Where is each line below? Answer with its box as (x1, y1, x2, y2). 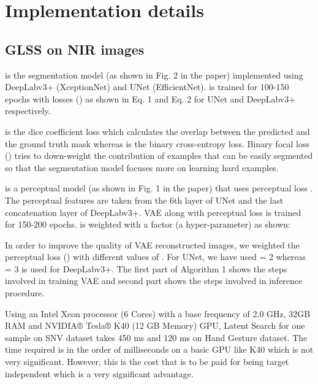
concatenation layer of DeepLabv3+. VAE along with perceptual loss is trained (5, 205, 301, 218)
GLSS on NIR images (5, 39, 145, 58)
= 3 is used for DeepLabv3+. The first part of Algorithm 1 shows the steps (5, 262, 287, 275)
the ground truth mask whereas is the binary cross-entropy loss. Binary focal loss (5, 137, 309, 150)
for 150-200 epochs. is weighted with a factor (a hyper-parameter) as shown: (5, 218, 290, 231)
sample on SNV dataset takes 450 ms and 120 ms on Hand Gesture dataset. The (5, 331, 308, 344)
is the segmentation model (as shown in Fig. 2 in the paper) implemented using (5, 68, 303, 81)
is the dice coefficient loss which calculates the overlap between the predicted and (5, 125, 310, 137)
